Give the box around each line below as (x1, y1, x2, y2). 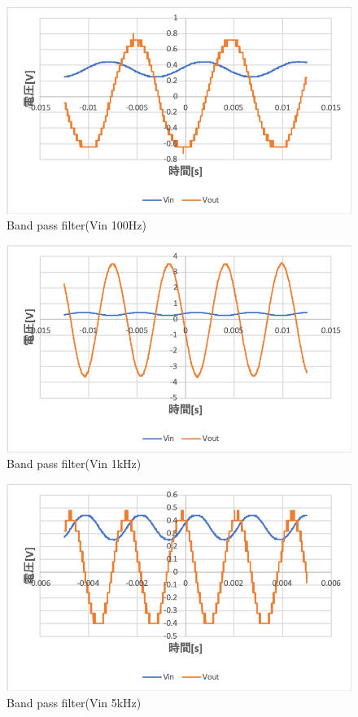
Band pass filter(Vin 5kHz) (7, 693, 142, 710)
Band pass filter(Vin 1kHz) (7, 455, 142, 472)
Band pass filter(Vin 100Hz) (7, 216, 146, 234)
